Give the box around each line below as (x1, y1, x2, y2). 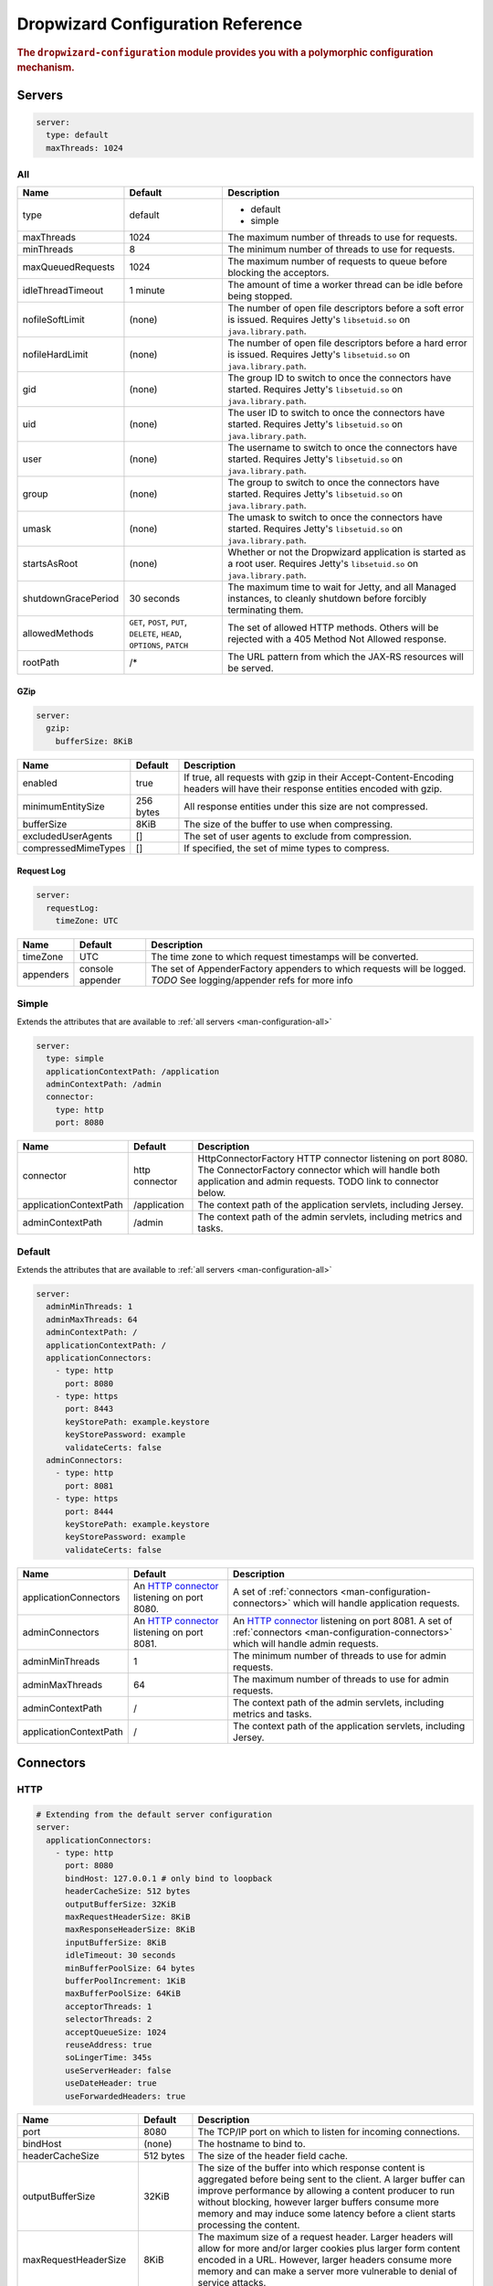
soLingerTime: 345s (65, 2053, 152, 2063)
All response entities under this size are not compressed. (184, 800, 428, 813)
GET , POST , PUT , (129, 615, 187, 628)
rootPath (22, 657, 59, 669)
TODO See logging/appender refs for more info (151, 974, 353, 987)
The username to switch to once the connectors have (227, 442, 458, 454)
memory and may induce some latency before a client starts (197, 2207, 456, 2220)
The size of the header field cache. (197, 2150, 349, 2163)
